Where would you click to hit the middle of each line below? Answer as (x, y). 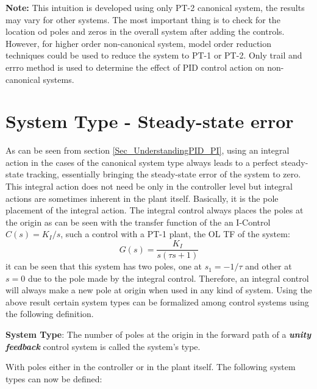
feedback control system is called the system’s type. (103, 346)
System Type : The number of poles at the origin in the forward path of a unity (158, 334)
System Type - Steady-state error (150, 121)
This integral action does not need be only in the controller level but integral (149, 186)
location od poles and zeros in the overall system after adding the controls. (145, 31)
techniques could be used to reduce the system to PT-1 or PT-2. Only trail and (154, 55)
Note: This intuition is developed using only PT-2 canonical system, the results (155, 7)
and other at (269, 266)
